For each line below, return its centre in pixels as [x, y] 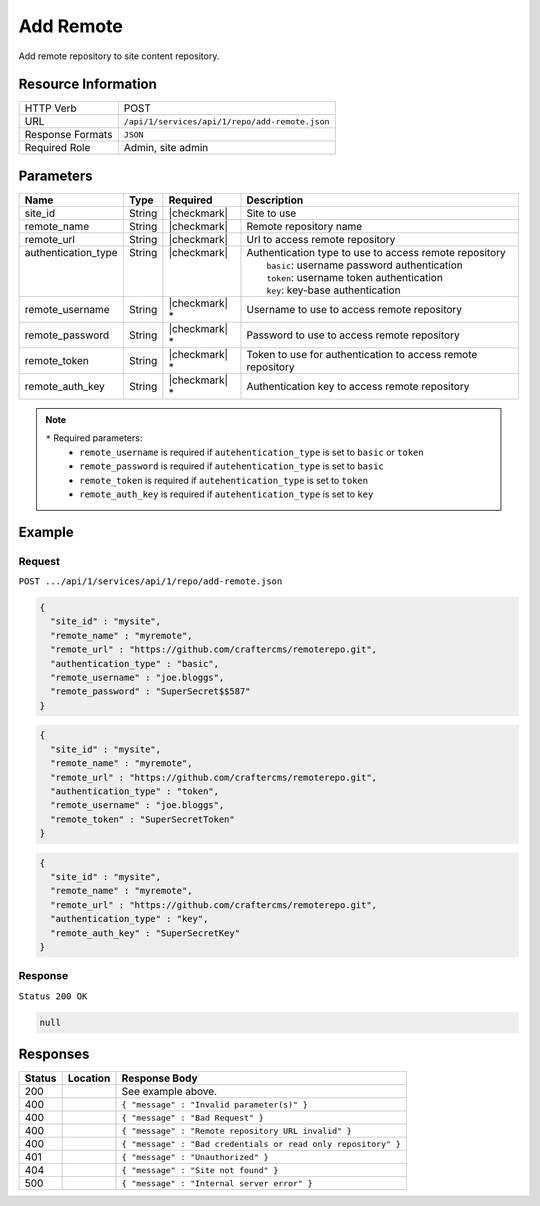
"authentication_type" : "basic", [135, 663]
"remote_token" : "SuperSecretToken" [142, 819]
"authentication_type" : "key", [129, 919]
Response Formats [68, 135]
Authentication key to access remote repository [358, 386]
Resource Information [87, 84]
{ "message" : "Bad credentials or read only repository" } [261, 1143]
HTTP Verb [50, 108]
